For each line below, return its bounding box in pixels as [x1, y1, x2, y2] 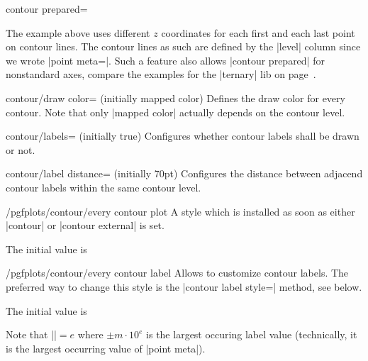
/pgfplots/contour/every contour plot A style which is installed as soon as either [6, 204, 355, 218]
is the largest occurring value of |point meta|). [6, 340, 206, 355]
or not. [6, 142, 35, 157]
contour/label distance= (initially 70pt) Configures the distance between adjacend [6, 166, 363, 181]
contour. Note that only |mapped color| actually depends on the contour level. [6, 104, 345, 119]
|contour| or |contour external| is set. [6, 218, 165, 233]
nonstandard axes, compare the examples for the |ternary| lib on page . [6, 67, 316, 82]
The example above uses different [6, 25, 150, 40]
